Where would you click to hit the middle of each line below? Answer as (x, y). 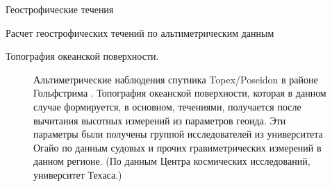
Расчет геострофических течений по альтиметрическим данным (140, 32)
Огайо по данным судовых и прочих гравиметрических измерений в (177, 147)
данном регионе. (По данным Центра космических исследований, (172, 161)
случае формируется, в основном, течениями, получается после (167, 106)
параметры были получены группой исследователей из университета (178, 134)
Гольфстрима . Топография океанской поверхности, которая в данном (180, 93)
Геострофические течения (60, 9)
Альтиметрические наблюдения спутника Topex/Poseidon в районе (176, 79)
